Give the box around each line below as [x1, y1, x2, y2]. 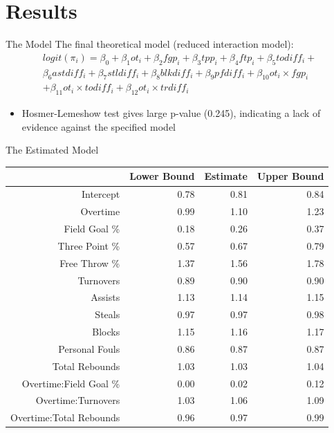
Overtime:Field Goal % [21, 376, 120, 390]
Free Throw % [59, 255, 120, 270]
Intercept [81, 187, 120, 201]
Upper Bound [257, 169, 324, 183]
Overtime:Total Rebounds [10, 410, 120, 425]
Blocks [92, 324, 120, 339]
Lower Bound [129, 169, 195, 183]
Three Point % [57, 238, 120, 252]
